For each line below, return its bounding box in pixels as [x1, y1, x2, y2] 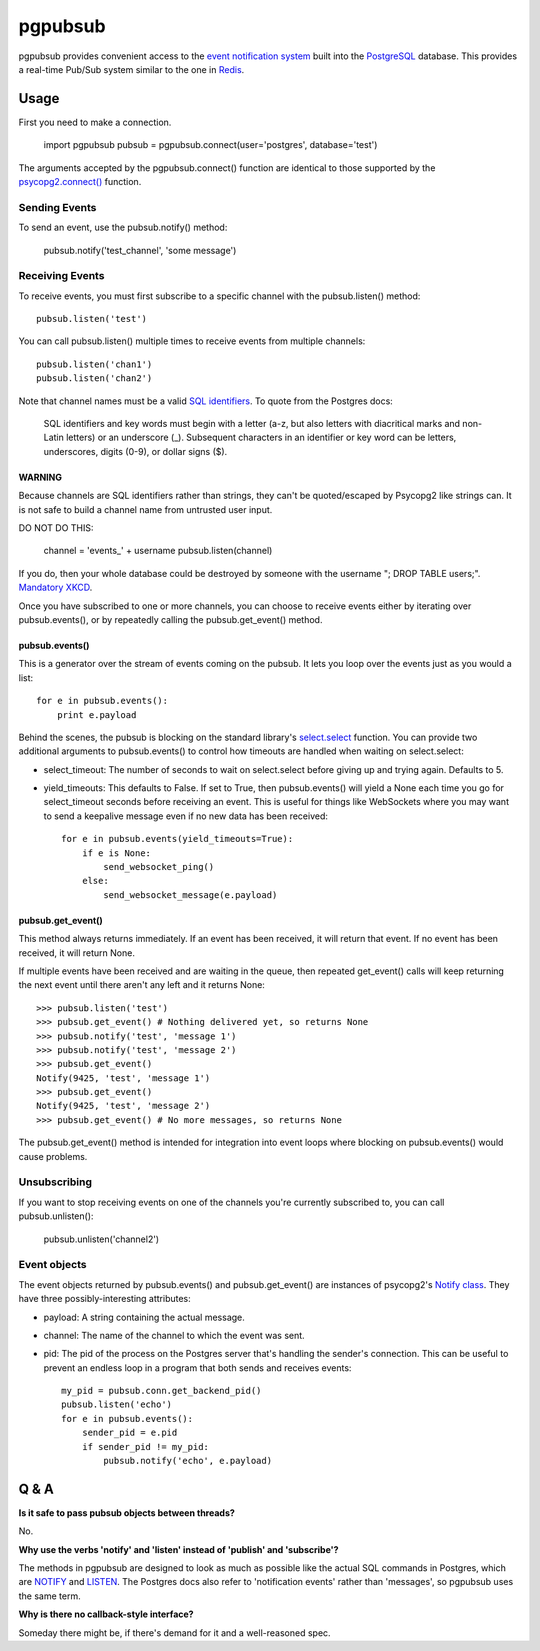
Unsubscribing [18, 1175, 93, 1189]
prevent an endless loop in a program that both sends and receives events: [43, 1361, 352, 1374]
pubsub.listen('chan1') [36, 358, 153, 370]
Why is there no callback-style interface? [18, 1608, 194, 1620]
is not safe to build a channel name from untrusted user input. [18, 503, 273, 515]
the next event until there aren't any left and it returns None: [18, 979, 265, 991]
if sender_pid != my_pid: [81, 1441, 210, 1452]
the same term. [18, 1590, 81, 1602]
